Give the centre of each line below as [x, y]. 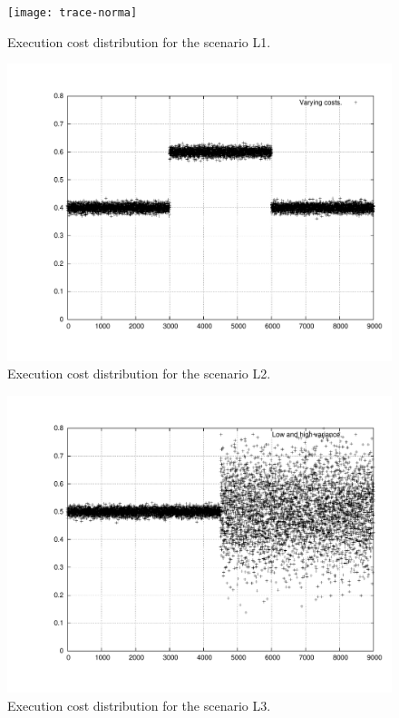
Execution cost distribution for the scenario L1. [139, 41]
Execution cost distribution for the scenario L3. [139, 706]
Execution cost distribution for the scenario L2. [139, 374]
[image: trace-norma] [73, 13]
